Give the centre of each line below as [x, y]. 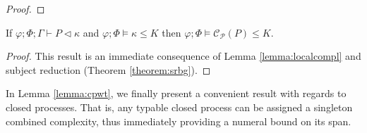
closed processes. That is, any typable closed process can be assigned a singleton [179, 107]
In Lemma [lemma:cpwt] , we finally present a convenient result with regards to [176, 93]
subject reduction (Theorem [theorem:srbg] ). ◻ [108, 69]
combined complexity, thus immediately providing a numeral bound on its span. [179, 121]
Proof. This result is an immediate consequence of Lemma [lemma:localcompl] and [183, 56]
